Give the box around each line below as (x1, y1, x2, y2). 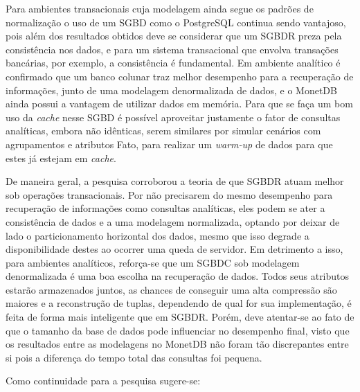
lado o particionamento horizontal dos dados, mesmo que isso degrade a (6, 228, 309, 242)
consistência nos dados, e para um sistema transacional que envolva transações (6, 42, 339, 56)
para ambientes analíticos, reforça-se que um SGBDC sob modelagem (6, 255, 300, 269)
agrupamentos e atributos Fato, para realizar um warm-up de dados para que (6, 136, 333, 151)
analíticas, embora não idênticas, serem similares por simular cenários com (6, 123, 321, 138)
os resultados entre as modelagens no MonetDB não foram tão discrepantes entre (6, 337, 349, 351)
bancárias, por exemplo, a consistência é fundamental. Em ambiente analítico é (6, 55, 341, 70)
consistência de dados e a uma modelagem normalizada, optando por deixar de (6, 214, 340, 229)
